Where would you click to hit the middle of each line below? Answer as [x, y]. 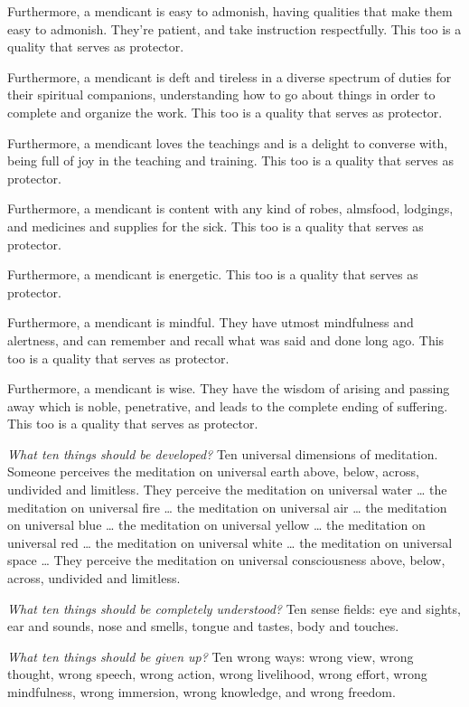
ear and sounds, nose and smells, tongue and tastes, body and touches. [203, 626]
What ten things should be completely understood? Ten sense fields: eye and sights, [234, 608]
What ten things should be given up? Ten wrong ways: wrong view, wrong [211, 656]
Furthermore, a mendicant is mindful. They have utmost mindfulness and [211, 322]
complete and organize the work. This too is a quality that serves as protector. [225, 112]
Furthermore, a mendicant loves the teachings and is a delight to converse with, [228, 142]
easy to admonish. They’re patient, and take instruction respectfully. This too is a [234, 28]
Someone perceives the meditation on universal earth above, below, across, [213, 471]
